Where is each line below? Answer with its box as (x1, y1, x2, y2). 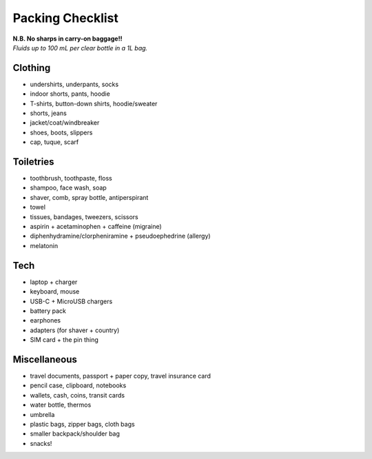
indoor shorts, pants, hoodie (30, 90, 110, 98)
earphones (30, 316, 61, 325)
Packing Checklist (12, 10, 118, 25)
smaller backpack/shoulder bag (30, 429, 121, 438)
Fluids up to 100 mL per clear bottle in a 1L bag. (12, 43, 148, 52)
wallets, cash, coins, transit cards (30, 391, 125, 399)
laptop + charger (30, 278, 78, 286)
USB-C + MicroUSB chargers (30, 297, 113, 305)
